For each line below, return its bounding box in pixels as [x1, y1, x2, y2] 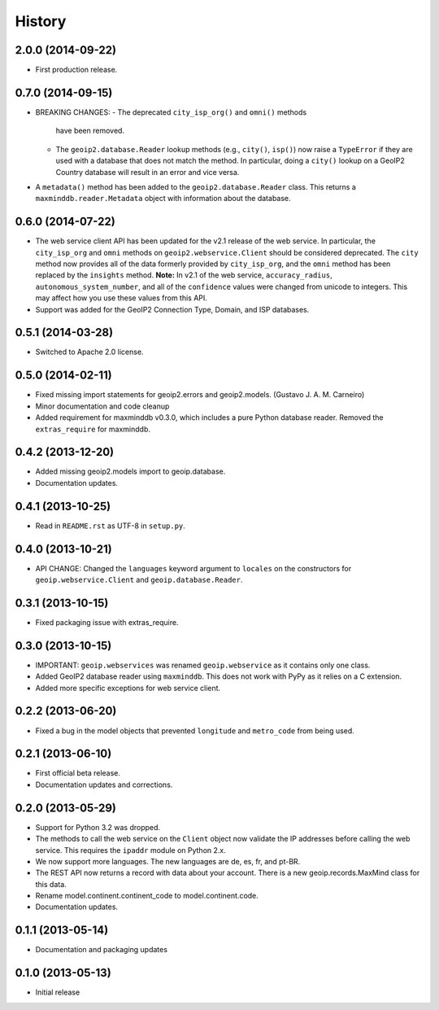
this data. [35, 879, 67, 889]
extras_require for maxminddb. [35, 424, 150, 434]
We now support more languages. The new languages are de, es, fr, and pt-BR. [35, 856, 301, 866]
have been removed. [55, 126, 125, 136]
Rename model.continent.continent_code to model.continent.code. [35, 891, 259, 901]
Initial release [35, 987, 80, 997]
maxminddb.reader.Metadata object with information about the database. [35, 194, 292, 203]
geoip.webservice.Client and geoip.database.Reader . [35, 575, 243, 585]
